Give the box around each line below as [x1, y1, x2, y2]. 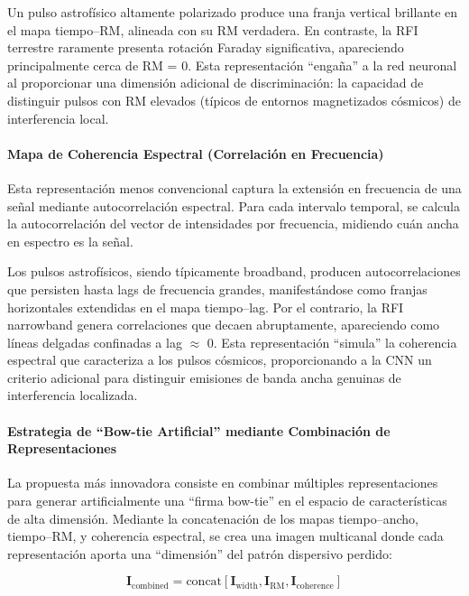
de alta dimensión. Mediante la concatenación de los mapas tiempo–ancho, [7, 508, 418, 527]
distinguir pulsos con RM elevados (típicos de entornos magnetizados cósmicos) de [7, 90, 461, 109]
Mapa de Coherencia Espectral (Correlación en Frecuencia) [7, 144, 384, 163]
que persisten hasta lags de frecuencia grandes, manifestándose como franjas [7, 279, 428, 298]
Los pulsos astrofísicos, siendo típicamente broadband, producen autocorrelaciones [7, 262, 461, 281]
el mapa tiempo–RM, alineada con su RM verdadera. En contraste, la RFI [7, 20, 418, 39]
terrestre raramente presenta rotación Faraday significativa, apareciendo [7, 38, 404, 57]
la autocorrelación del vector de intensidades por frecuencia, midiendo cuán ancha [7, 214, 459, 233]
